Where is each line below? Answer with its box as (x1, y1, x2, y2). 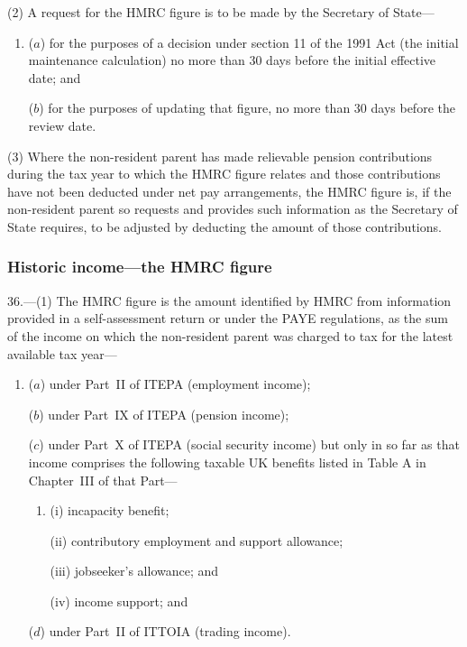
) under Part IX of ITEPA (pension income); (39, 404, 289, 423)
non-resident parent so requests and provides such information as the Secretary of (7, 199, 458, 218)
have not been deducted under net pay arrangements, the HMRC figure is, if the (7, 181, 452, 200)
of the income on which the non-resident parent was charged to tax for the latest (7, 326, 453, 345)
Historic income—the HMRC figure (7, 255, 272, 278)
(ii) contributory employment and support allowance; (50, 531, 343, 550)
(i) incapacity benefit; (50, 501, 169, 520)
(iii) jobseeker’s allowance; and (50, 561, 219, 580)
